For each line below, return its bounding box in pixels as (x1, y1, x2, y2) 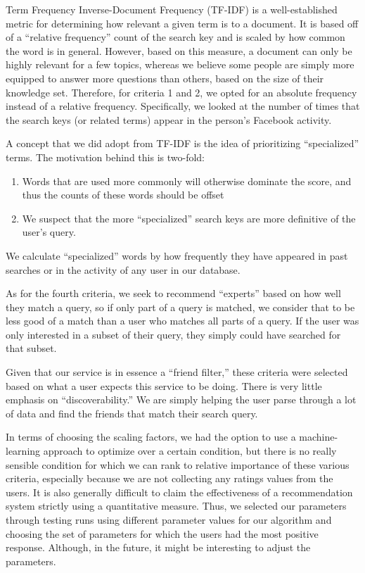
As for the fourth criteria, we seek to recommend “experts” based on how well (6, 286, 341, 301)
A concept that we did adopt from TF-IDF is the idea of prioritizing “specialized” (6, 136, 359, 151)
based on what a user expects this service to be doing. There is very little (6, 378, 322, 393)
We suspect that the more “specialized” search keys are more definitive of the (22, 210, 356, 225)
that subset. (6, 341, 57, 355)
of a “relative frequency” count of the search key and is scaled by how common (6, 30, 345, 44)
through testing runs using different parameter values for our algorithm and (6, 512, 332, 527)
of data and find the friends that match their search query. (6, 405, 258, 420)
